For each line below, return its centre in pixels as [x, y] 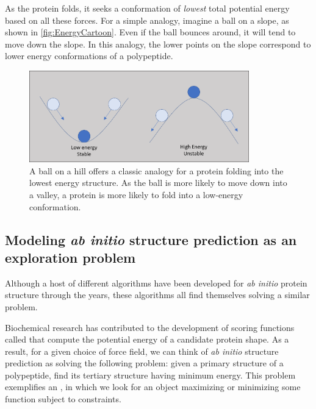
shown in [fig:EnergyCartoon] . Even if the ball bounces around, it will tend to [150, 32]
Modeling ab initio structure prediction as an [151, 239]
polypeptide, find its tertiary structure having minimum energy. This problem [150, 375]
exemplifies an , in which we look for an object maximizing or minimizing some [153, 387]
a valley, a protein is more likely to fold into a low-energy [136, 194]
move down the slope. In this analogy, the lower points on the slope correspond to [158, 44]
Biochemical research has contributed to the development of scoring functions [150, 327]
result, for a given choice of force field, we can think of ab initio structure [142, 351]
